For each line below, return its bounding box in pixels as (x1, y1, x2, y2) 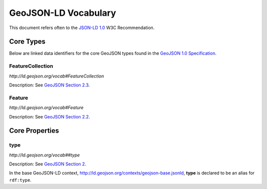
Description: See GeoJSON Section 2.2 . (9, 113, 90, 119)
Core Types (9, 38, 45, 46)
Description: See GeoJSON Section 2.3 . (9, 82, 90, 88)
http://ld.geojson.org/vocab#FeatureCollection (9, 73, 104, 79)
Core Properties (9, 126, 59, 135)
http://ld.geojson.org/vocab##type (9, 152, 80, 158)
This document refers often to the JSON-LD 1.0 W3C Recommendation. (9, 25, 155, 31)
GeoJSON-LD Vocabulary (9, 7, 116, 18)
